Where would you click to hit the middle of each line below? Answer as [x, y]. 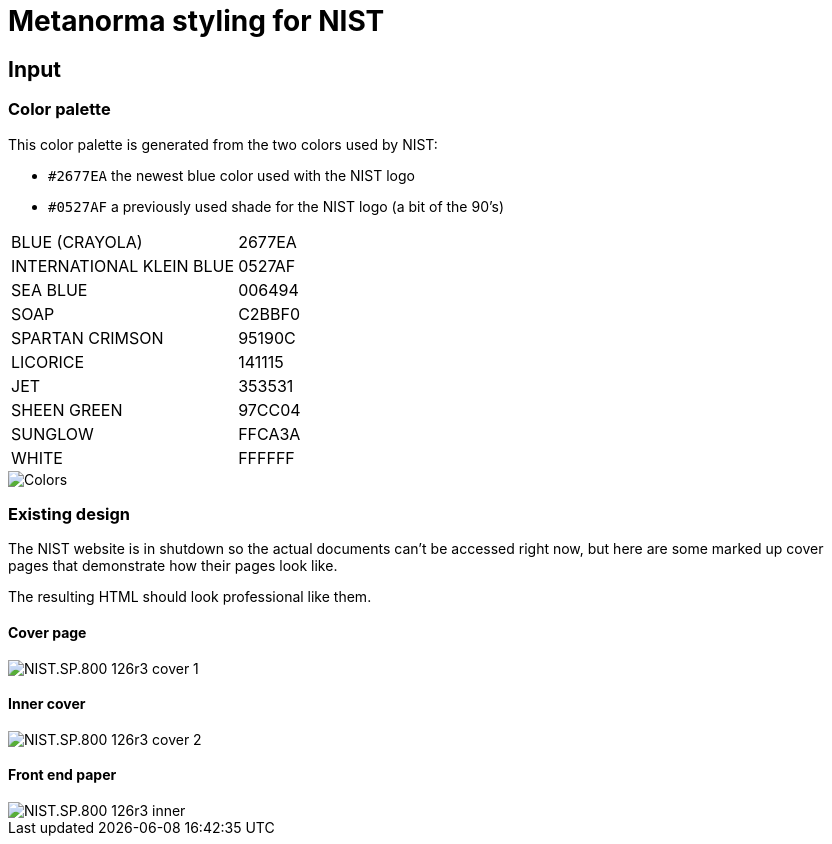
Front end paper [62, 775]
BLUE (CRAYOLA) [77, 241]
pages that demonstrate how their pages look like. [173, 566]
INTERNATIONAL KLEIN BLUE [123, 265]
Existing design [69, 513]
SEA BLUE [49, 289]
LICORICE [48, 361]
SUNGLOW [52, 433]
